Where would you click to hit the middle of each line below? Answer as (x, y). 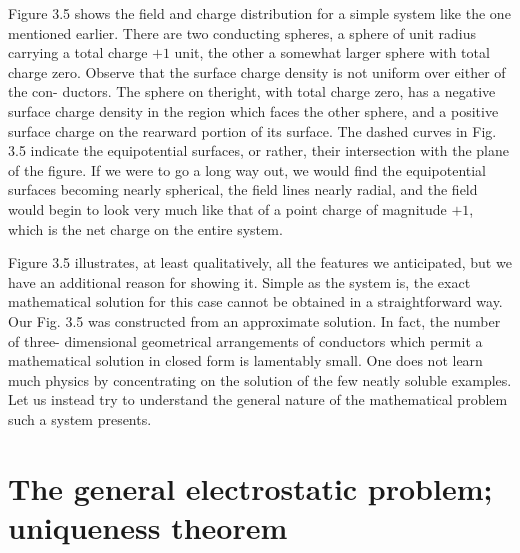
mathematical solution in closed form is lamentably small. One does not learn (245, 360)
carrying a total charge (78, 52)
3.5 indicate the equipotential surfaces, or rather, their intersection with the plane (258, 150)
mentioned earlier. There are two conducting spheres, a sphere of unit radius (242, 32)
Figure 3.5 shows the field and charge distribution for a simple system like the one (259, 13)
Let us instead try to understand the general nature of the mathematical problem (258, 399)
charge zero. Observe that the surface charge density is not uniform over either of (257, 71)
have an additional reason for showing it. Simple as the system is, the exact (239, 281)
